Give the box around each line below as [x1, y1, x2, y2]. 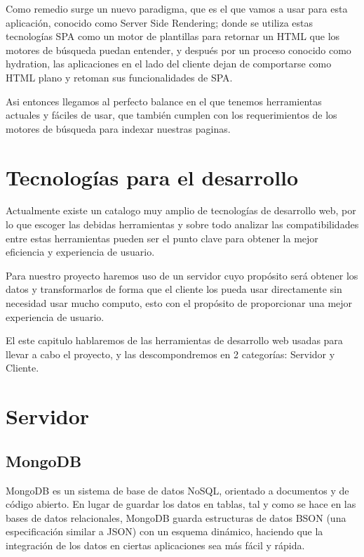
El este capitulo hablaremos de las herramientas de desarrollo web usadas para [6, 333, 343, 348]
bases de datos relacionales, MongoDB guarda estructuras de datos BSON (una [6, 510, 346, 525]
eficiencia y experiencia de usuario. [6, 244, 155, 259]
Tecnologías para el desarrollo [6, 162, 299, 191]
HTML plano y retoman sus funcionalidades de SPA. [6, 70, 233, 84]
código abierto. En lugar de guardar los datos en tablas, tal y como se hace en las [6, 497, 356, 511]
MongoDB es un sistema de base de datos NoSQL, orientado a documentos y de [6, 483, 349, 497]
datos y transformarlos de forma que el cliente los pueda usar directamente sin [6, 282, 342, 296]
